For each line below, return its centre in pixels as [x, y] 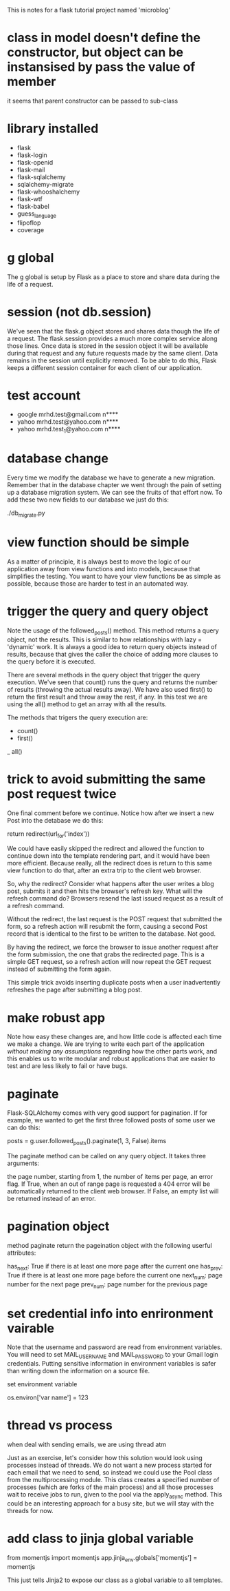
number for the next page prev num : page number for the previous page [107, 1285]
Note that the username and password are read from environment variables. [115, 1347]
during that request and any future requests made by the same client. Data [113, 353]
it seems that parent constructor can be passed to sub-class [93, 101]
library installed [53, 129]
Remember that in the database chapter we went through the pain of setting [114, 485]
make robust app [56, 1017]
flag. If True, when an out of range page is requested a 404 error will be [109, 1184]
